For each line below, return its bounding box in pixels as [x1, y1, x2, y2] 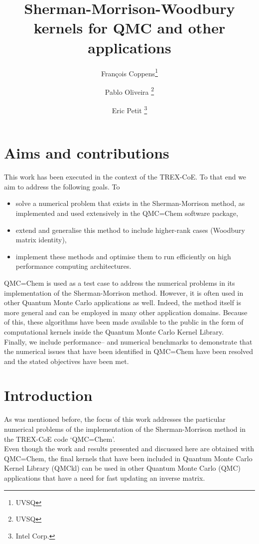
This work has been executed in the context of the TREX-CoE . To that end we [4, 172, 247, 182]
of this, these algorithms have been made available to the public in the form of [4, 317, 244, 327]
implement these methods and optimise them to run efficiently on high [15, 251, 231, 261]
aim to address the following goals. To [4, 181, 120, 191]
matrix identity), [15, 234, 67, 245]
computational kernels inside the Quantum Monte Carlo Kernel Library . [4, 326, 224, 337]
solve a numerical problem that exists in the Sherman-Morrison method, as [15, 198, 245, 208]
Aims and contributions [4, 143, 169, 163]
